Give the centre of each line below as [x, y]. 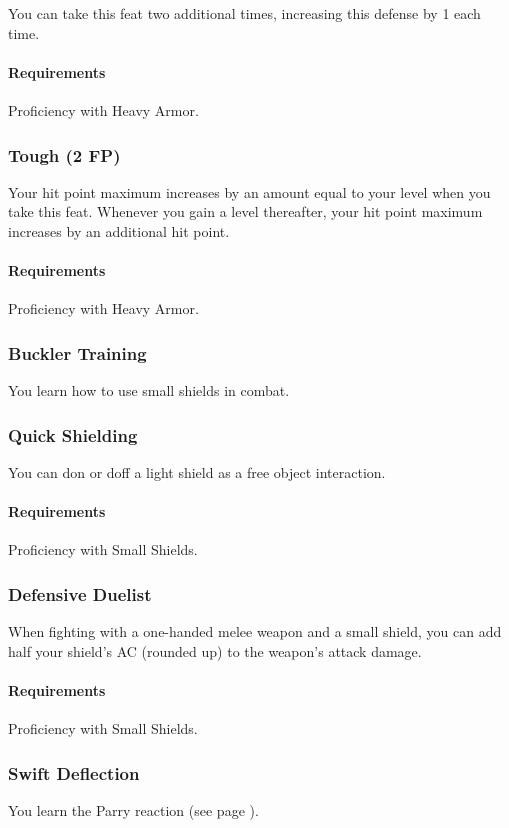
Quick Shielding [73, 434]
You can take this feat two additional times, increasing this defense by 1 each [244, 13]
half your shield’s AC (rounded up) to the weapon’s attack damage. [215, 650]
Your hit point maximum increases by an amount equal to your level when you [249, 191]
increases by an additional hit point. [119, 230]
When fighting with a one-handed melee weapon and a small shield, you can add [255, 631]
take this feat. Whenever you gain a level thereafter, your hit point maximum [245, 211]
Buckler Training [77, 352]
